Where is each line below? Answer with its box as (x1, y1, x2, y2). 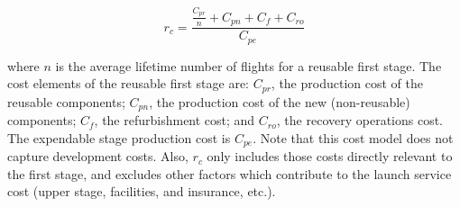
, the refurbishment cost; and (94, 111, 255, 130)
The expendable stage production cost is (7, 128, 231, 147)
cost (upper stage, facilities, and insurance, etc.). (7, 182, 276, 201)
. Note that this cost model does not (253, 128, 454, 147)
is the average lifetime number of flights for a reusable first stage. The (55, 56, 442, 75)
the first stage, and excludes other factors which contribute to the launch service (7, 164, 452, 183)
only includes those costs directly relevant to (207, 147, 453, 166)
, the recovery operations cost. (276, 111, 444, 130)
